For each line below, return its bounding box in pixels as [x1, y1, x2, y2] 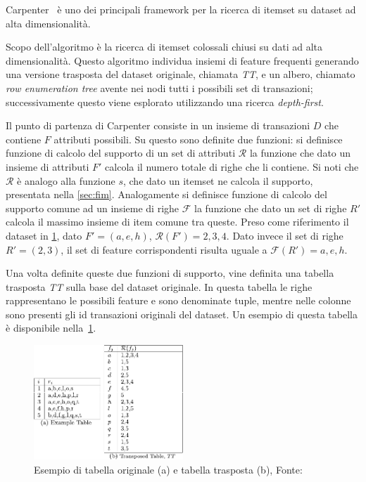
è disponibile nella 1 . [6, 320, 96, 335]
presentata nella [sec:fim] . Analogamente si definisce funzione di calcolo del [6, 187, 327, 202]
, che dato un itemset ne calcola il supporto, [122, 173, 313, 188]
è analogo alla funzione [17, 173, 115, 188]
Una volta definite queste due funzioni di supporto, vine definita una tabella [6, 266, 334, 280]
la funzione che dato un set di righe [194, 200, 347, 215]
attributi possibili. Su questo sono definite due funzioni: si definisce [53, 131, 343, 146]
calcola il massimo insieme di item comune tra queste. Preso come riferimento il [6, 214, 349, 229]
